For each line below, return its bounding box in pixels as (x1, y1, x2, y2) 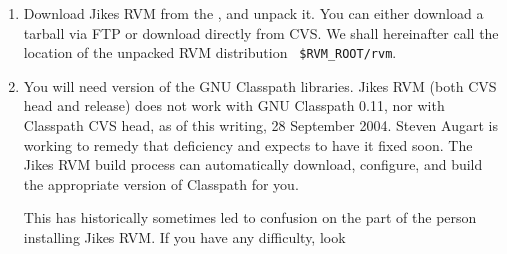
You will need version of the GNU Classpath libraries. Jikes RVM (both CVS (23, 75, 497, 96)
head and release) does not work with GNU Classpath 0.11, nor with (23, 95, 445, 116)
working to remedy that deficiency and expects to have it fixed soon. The (23, 134, 473, 155)
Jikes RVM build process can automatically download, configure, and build (23, 154, 483, 175)
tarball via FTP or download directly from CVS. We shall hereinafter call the (23, 22, 499, 43)
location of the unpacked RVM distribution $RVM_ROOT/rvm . (23, 42, 397, 63)
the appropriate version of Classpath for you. (23, 173, 299, 194)
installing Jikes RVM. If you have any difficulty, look (23, 227, 346, 247)
